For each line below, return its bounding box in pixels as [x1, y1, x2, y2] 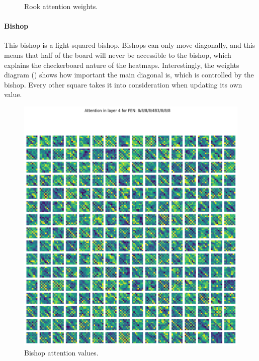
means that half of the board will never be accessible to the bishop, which [4, 49, 231, 60]
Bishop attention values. [24, 347, 99, 357]
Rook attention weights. [24, 1, 98, 11]
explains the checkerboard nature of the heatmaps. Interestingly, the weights [4, 59, 239, 70]
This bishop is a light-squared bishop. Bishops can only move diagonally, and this [4, 40, 255, 50]
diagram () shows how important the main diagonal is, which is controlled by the [4, 69, 254, 80]
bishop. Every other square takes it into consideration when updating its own [4, 79, 242, 89]
